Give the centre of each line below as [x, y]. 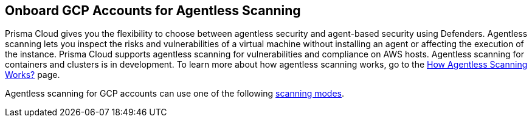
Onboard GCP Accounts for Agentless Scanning [153, 11]
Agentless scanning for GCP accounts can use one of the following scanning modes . [175, 94]
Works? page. [33, 75]
